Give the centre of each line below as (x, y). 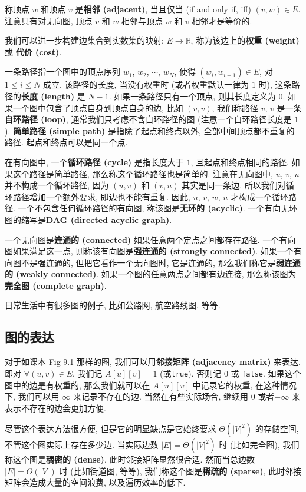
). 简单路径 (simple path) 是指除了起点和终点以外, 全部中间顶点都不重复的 (150, 130)
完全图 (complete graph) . (56, 285)
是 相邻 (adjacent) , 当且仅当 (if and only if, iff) (163, 9)
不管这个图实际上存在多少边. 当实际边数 (82, 445)
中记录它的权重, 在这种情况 (245, 385)
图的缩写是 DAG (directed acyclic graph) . (88, 219)
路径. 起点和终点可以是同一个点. (66, 142)
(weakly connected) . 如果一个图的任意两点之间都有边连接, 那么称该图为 (156, 274)
